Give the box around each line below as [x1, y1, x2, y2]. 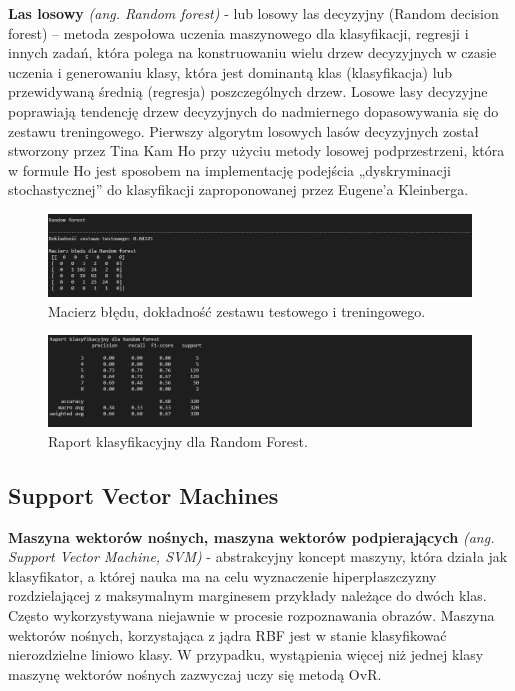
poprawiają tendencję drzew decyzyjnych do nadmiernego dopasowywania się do [8, 100, 499, 121]
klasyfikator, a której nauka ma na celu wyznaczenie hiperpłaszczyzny [8, 565, 437, 586]
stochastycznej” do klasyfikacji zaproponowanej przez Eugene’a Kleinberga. [8, 179, 469, 200]
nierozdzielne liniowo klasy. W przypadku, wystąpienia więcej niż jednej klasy [8, 644, 484, 665]
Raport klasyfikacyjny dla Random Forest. [48, 430, 308, 451]
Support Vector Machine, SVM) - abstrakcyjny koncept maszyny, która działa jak [8, 546, 508, 567]
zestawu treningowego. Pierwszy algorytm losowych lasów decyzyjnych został [8, 120, 479, 141]
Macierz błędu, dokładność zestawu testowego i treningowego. [48, 300, 426, 321]
